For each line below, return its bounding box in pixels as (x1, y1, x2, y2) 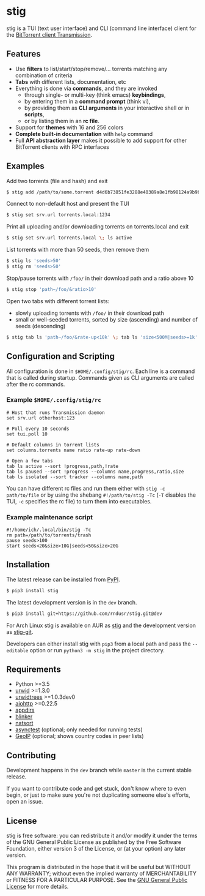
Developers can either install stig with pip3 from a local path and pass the (6, 640, 191, 647)
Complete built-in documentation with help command (15, 130, 153, 137)
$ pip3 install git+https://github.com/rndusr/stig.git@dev (6, 611, 163, 617)
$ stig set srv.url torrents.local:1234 (6, 212, 111, 218)
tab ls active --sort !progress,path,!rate (6, 463, 119, 469)
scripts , (24, 110, 45, 118)
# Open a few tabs (6, 457, 53, 464)
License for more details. (6, 883, 69, 890)
